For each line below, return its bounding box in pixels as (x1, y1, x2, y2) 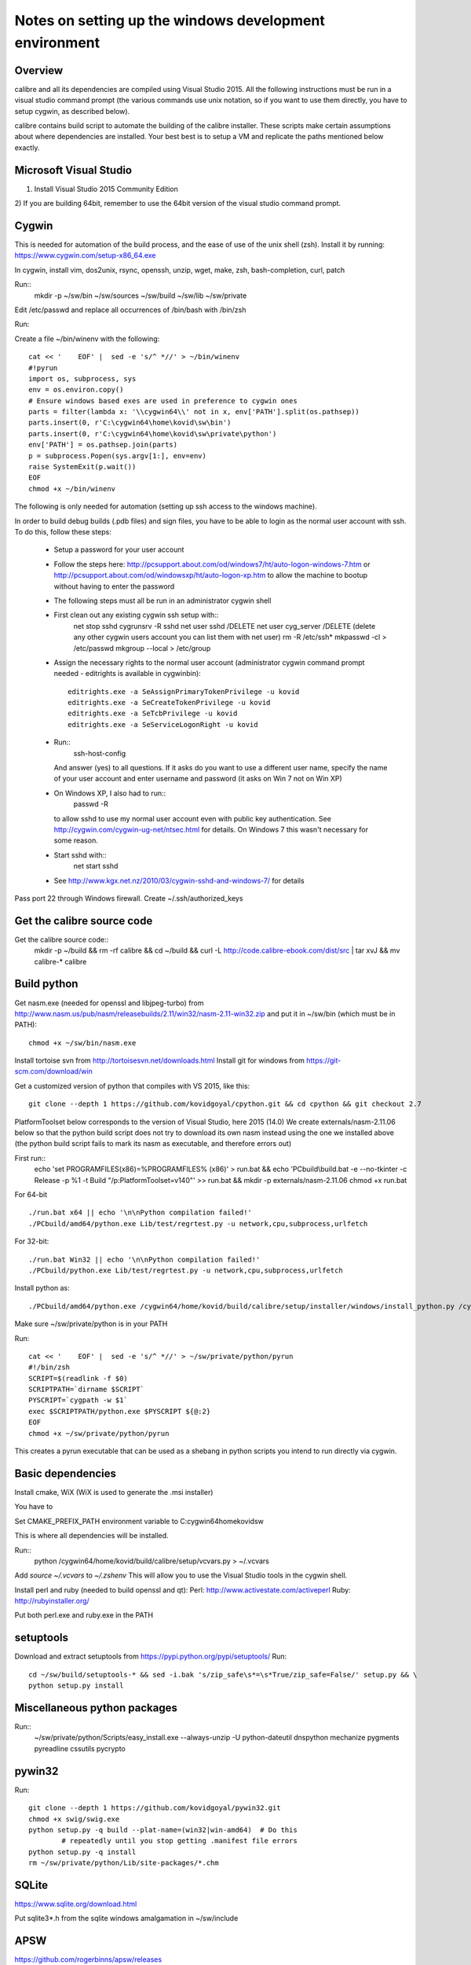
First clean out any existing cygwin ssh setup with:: (53, 610, 219, 620)
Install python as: (14, 1284, 70, 1293)
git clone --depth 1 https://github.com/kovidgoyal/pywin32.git (28, 1804, 282, 1813)
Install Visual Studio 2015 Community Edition (34, 184, 178, 193)
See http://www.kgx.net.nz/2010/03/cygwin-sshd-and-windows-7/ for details (53, 876, 305, 885)
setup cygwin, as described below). (14, 106, 130, 116)
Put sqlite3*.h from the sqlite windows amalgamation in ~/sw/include (14, 1914, 239, 1923)
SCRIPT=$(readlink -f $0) (28, 1374, 129, 1383)
